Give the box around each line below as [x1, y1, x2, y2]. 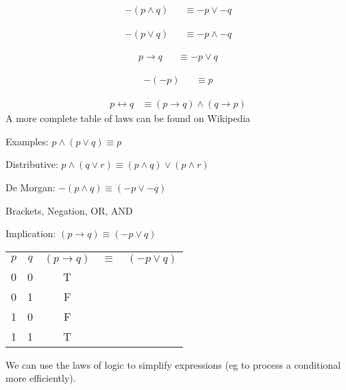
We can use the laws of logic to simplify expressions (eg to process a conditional [5, 357, 341, 371]
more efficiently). [5, 371, 76, 385]
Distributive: [5, 157, 58, 171]
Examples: [5, 134, 49, 148]
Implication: [5, 226, 56, 241]
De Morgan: [5, 180, 55, 194]
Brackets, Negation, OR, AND [5, 203, 133, 217]
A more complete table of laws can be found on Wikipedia [5, 111, 251, 125]
